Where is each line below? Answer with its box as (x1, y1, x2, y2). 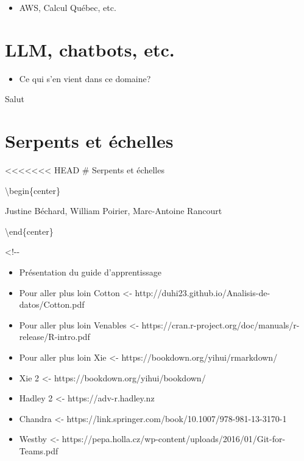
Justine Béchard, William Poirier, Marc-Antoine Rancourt (5, 204, 222, 217)
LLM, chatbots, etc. (5, 36, 175, 61)
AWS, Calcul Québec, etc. (19, 1, 116, 13)
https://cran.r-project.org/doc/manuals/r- (141, 318, 300, 331)
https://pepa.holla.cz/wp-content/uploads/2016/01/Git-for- (62, 432, 286, 445)
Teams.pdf (19, 444, 58, 457)
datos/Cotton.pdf (19, 298, 85, 311)
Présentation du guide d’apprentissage (19, 266, 161, 278)
